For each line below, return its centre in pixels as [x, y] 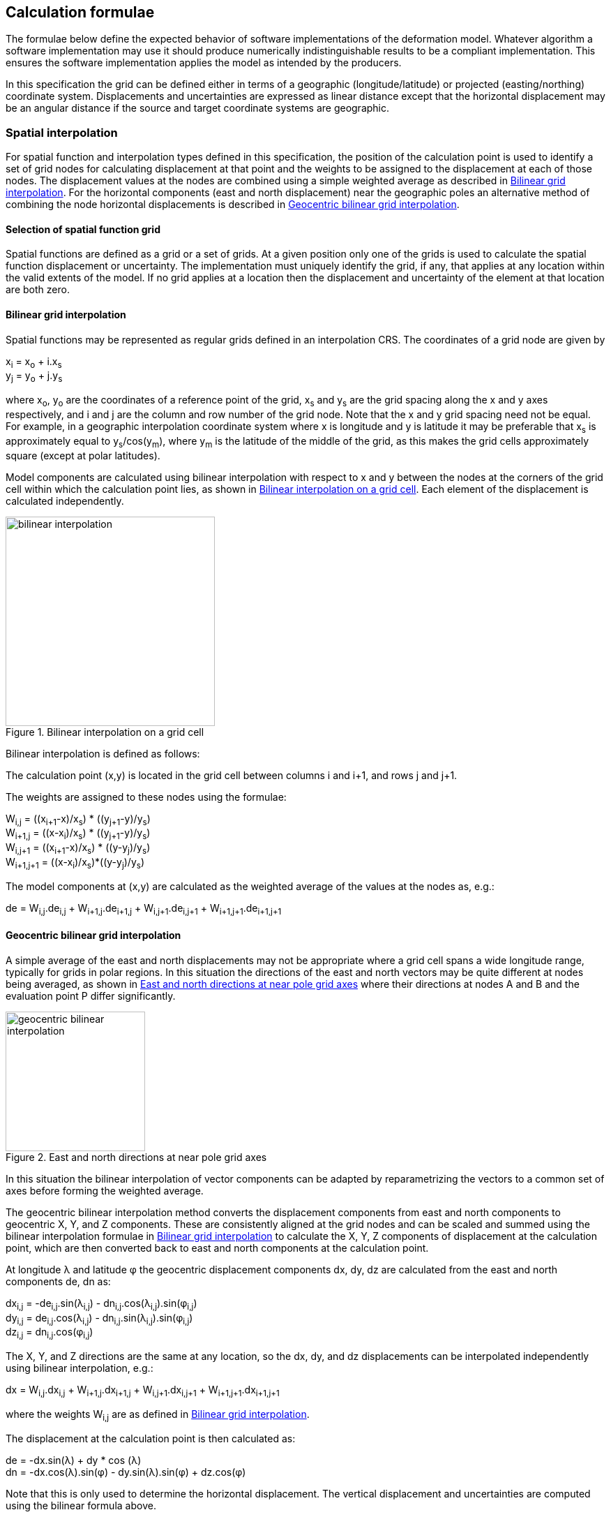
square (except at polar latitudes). [83, 455]
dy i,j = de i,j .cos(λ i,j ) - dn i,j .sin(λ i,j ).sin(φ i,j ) [99, 1319]
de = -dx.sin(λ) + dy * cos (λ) [74, 1460]
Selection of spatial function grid [83, 229]
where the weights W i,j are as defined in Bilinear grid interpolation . [158, 1415]
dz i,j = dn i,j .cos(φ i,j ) [50, 1333]
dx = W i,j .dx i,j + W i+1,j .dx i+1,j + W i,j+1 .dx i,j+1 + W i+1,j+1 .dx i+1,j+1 [143, 1391]
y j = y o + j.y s [34, 377]
